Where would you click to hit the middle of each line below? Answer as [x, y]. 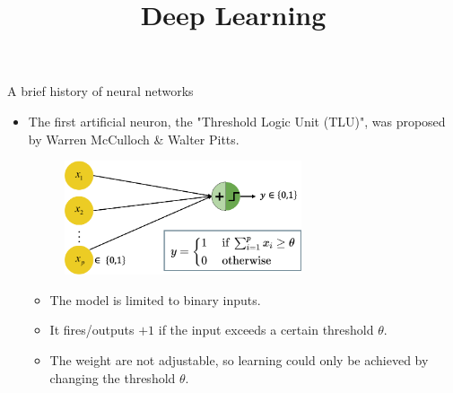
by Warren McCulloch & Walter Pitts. [134, 139]
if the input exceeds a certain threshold [266, 330]
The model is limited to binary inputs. [155, 299]
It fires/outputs [92, 330]
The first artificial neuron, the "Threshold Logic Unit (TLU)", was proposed [237, 121]
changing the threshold [113, 377]
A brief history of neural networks [100, 91]
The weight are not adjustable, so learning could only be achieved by [239, 360]
